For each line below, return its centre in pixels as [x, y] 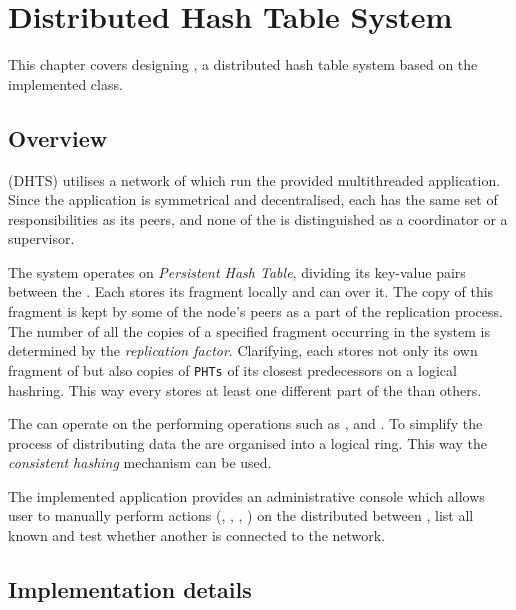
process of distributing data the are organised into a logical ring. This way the [247, 442]
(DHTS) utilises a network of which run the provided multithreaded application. [254, 179]
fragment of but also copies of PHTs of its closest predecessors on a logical [232, 369]
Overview [58, 137]
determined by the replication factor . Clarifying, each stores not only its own [243, 350]
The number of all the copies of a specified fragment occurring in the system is [249, 330]
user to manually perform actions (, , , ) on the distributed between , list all [241, 515]
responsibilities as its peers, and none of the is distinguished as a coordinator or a [258, 218]
